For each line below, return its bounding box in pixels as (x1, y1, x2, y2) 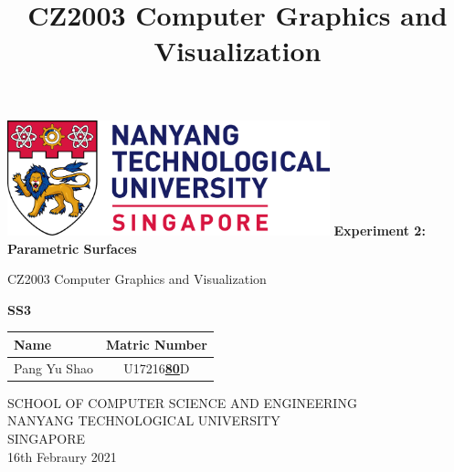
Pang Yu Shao (14, 358, 93, 377)
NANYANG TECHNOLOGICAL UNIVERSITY (7, 411, 280, 430)
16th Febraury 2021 (7, 446, 117, 466)
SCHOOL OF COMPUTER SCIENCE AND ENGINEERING (7, 393, 357, 412)
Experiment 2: (333, 221, 426, 239)
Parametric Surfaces (7, 238, 137, 257)
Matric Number (105, 334, 207, 353)
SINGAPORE (7, 429, 86, 447)
